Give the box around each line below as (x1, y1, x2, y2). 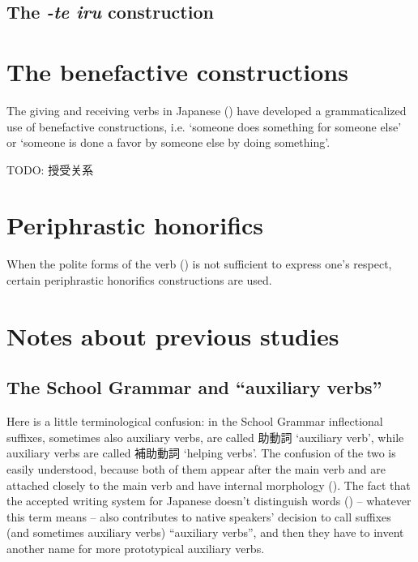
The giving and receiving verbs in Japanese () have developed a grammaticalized (6, 101, 407, 118)
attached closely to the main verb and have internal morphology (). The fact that (6, 476, 411, 493)
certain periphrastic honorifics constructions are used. (6, 272, 272, 288)
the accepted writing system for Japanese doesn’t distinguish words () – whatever (6, 492, 412, 509)
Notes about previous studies (6, 319, 339, 352)
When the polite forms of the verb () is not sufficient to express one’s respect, (6, 255, 392, 272)
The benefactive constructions (6, 54, 348, 88)
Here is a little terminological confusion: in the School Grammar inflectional (6, 413, 383, 430)
